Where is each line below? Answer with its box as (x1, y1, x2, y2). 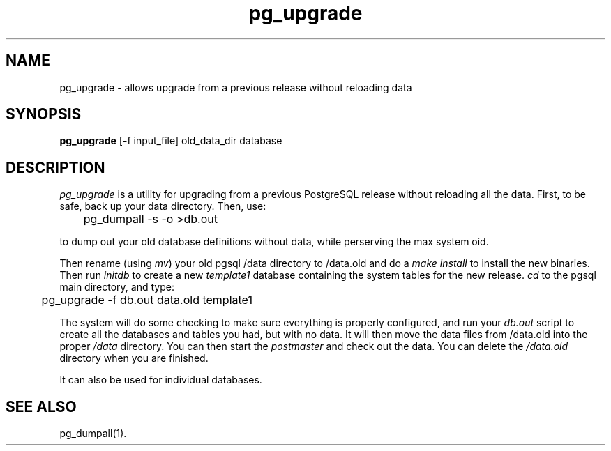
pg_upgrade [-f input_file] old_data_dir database (59, 135, 282, 147)
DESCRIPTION (6, 158, 105, 176)
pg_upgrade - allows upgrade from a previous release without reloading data (59, 81, 412, 93)
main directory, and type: (59, 281, 174, 293)
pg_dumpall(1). (59, 427, 127, 440)
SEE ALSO (6, 397, 77, 415)
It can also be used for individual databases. (59, 374, 262, 386)
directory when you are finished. (59, 352, 209, 365)
